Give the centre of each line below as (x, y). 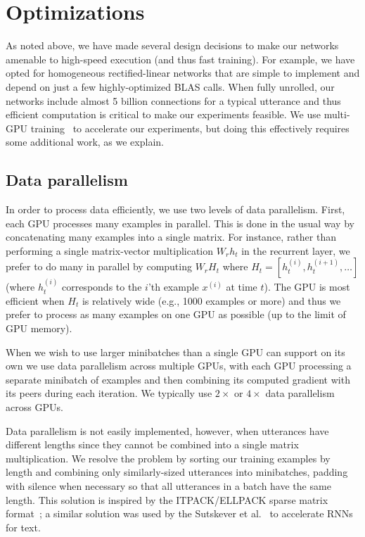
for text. (23, 527)
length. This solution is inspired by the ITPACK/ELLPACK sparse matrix (167, 499)
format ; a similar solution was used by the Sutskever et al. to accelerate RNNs (179, 513)
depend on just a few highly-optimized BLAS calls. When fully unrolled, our (170, 86)
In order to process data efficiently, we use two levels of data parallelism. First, (175, 209)
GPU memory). (39, 328)
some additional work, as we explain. (85, 142)
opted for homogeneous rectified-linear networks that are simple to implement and (183, 73)
